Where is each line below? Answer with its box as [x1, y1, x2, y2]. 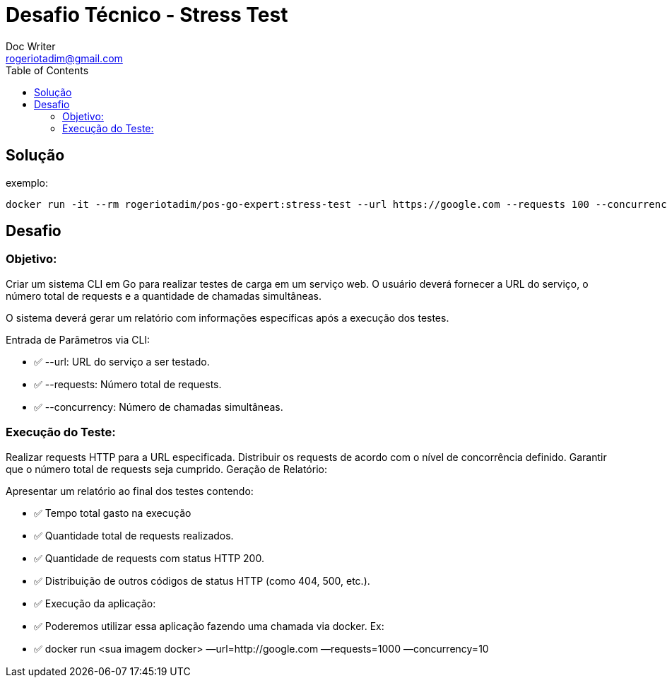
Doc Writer [6, 40, 56, 52]
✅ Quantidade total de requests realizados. [34, 529, 234, 542]
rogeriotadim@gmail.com [6, 52, 123, 64]
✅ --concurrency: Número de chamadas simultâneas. [34, 400, 283, 413]
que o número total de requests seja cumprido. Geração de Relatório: [6, 462, 327, 475]
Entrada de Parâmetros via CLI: [6, 333, 150, 346]
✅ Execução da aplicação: [34, 597, 156, 609]
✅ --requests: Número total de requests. [34, 378, 222, 390]
